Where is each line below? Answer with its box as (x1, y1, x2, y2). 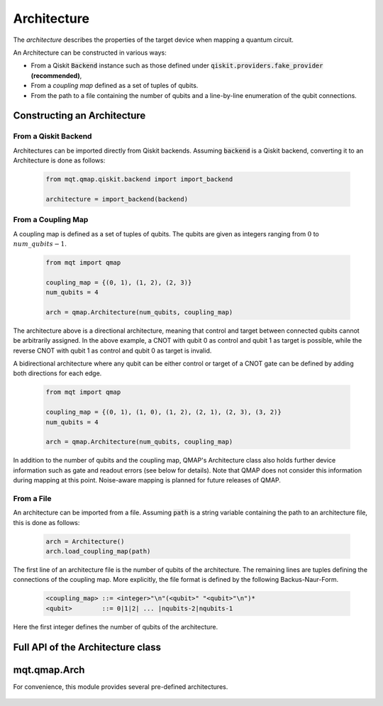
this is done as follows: (13, 518, 80, 526)
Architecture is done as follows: (13, 156, 106, 165)
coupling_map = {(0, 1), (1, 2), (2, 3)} (45, 278, 192, 287)
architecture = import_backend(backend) (45, 195, 188, 203)
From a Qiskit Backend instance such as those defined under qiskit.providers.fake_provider (30, 61, 323, 70)
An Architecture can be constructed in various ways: (13, 48, 167, 57)
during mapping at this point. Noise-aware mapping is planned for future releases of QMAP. (13, 476, 282, 485)
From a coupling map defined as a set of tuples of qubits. (30, 82, 199, 90)
